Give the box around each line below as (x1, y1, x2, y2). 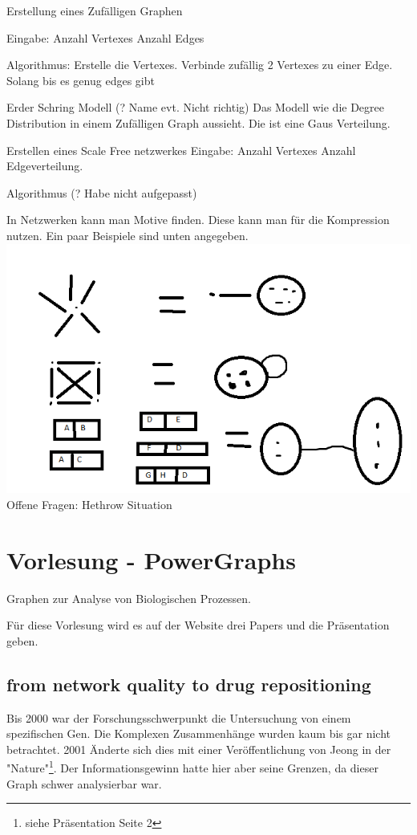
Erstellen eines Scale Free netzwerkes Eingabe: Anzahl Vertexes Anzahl (6, 141, 356, 158)
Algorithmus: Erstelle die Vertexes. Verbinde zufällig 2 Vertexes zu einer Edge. (6, 56, 393, 73)
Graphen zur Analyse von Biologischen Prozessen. (6, 589, 252, 606)
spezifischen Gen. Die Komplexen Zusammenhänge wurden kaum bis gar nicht (6, 725, 391, 742)
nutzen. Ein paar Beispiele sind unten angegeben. (6, 226, 249, 243)
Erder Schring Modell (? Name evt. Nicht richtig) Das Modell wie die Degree (6, 99, 385, 116)
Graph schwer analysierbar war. (6, 775, 162, 792)
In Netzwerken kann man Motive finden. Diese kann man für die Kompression (6, 211, 390, 228)
